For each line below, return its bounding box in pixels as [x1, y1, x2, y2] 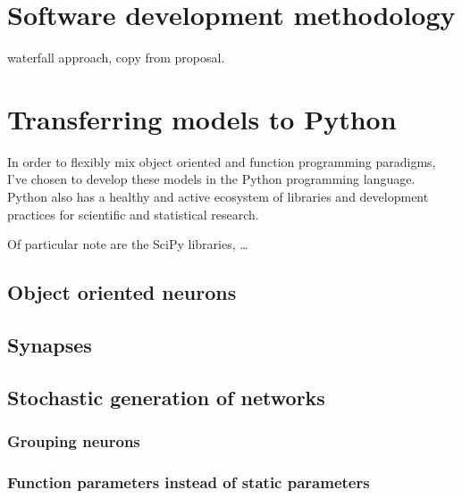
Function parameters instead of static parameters [7, 470, 370, 493]
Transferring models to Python [7, 100, 397, 137]
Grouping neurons [7, 430, 140, 452]
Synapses [7, 330, 92, 358]
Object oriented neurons [7, 278, 237, 306]
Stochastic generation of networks [7, 383, 325, 411]
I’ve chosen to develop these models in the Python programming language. [7, 170, 416, 188]
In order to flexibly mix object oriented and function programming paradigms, [7, 152, 436, 170]
